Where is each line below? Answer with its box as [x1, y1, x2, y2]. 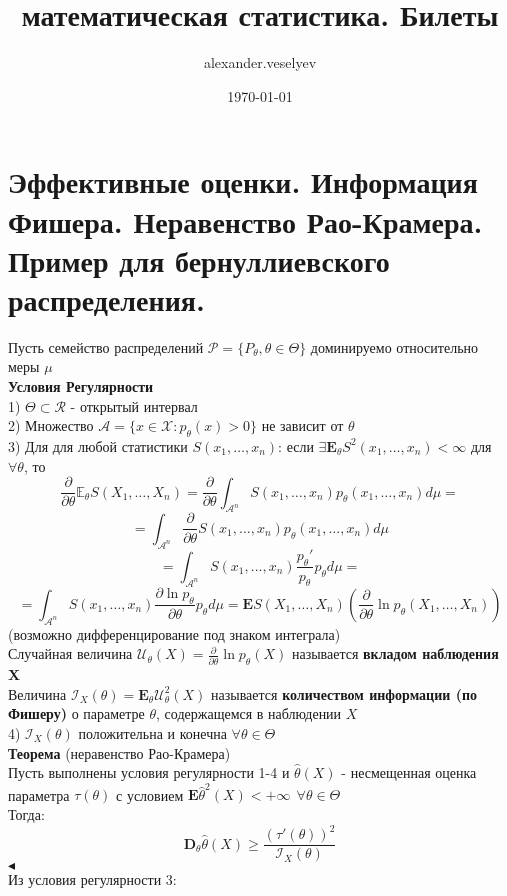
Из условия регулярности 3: [8, 869, 177, 890]
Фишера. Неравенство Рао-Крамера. [8, 200, 483, 241]
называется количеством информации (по [211, 683, 477, 704]
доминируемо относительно [310, 336, 479, 357]
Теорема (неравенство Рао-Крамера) [8, 742, 231, 763]
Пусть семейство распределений [8, 336, 204, 357]
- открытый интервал [70, 395, 198, 416]
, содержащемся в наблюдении [156, 703, 342, 724]
